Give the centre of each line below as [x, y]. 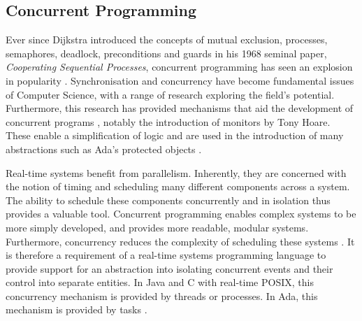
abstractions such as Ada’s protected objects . [104, 149]
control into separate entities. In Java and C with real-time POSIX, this [160, 282]
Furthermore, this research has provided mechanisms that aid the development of [180, 108]
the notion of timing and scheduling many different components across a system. [178, 186]
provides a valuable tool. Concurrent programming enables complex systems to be [181, 214]
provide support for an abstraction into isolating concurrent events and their [169, 268]
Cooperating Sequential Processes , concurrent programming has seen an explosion [179, 67]
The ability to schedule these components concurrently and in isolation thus [168, 200]
